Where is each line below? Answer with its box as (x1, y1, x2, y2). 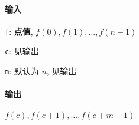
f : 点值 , (5, 25, 33, 37)
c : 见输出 (5, 45, 39, 57)
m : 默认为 (5, 65, 39, 77)
